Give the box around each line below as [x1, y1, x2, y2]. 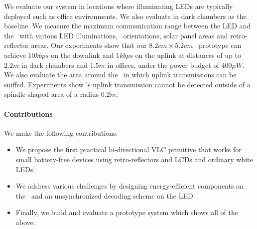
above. [15, 217, 35, 227]
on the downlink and [51, 49, 114, 60]
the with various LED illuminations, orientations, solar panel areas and [4, 30, 228, 40]
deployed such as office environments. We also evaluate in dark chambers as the [4, 10, 247, 21]
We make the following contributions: [4, 127, 118, 138]
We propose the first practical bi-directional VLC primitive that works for [15, 144, 242, 155]
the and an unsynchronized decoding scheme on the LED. [15, 190, 195, 201]
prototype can [199, 40, 242, 50]
